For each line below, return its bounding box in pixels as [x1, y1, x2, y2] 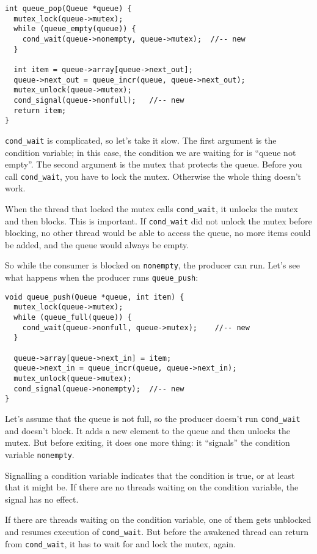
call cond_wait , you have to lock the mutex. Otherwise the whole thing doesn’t [5, 169, 302, 182]
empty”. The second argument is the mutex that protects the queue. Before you [5, 158, 302, 171]
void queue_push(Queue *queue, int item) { [5, 292, 184, 301]
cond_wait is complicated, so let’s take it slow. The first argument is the [5, 133, 277, 146]
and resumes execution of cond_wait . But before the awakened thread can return [5, 525, 309, 537]
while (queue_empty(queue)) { [13, 24, 136, 34]
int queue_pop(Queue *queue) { [5, 4, 132, 13]
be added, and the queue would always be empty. [5, 238, 189, 251]
